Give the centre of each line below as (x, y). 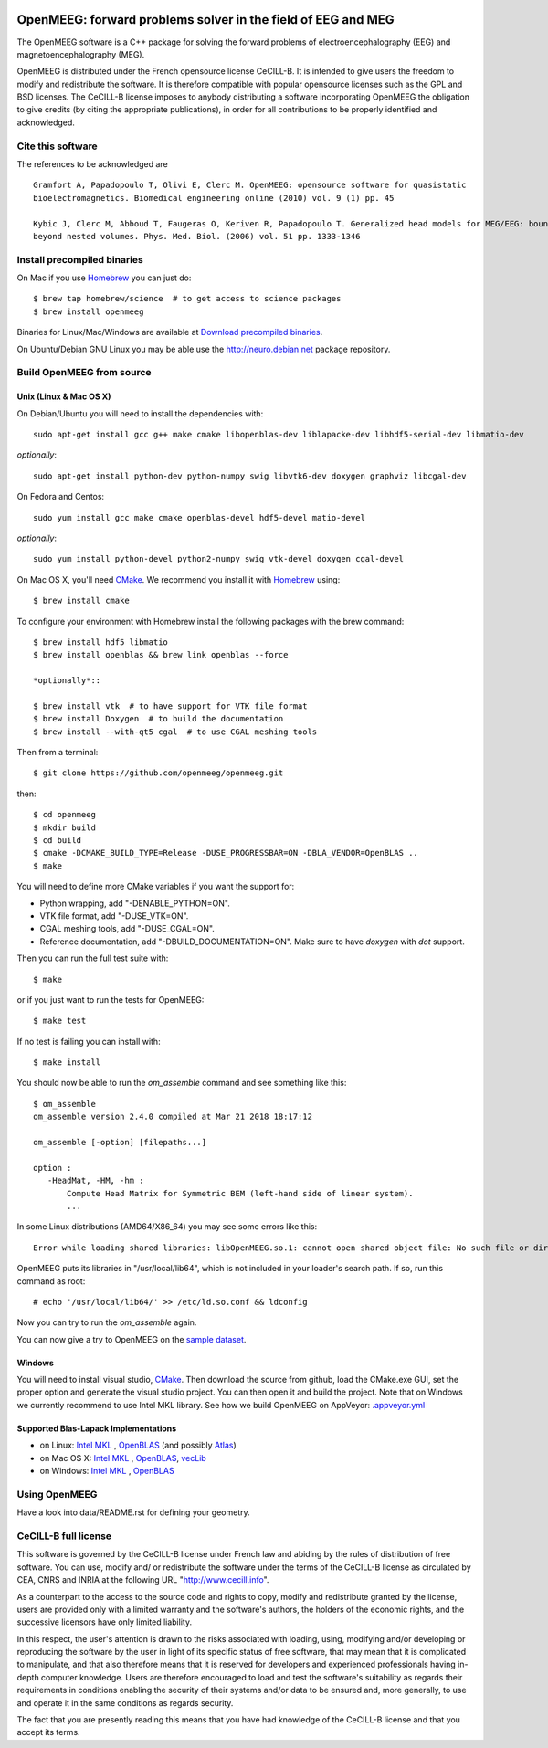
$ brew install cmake (81, 601)
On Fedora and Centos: (61, 497)
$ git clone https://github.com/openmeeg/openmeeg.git (158, 773)
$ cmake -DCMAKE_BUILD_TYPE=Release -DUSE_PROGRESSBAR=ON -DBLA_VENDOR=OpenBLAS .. (226, 853)
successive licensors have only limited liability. (104, 1622)
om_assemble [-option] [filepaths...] (120, 1143)
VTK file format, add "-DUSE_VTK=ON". (114, 916)
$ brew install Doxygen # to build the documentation (158, 719)
